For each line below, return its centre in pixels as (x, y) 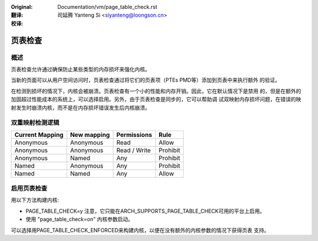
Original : (22, 7)
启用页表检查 (29, 188)
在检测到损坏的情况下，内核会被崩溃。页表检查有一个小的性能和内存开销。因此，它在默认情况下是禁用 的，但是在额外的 (156, 91)
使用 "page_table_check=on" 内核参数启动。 (79, 219)
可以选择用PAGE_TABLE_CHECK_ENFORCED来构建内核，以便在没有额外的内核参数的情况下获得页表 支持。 (140, 230)
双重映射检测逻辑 (35, 123)
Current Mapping (39, 135)
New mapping (90, 135)
